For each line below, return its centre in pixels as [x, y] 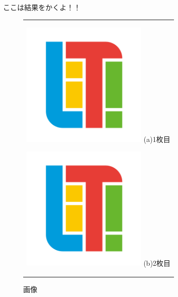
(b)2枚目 [157, 263]
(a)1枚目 [157, 139]
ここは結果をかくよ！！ [42, 7]
